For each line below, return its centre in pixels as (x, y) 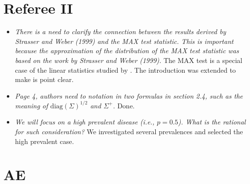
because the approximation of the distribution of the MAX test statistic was (127, 51)
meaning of (31, 105)
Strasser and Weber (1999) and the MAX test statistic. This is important (124, 41)
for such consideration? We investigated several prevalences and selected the (129, 131)
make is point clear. (44, 79)
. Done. (124, 105)
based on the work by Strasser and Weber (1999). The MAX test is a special (129, 60)
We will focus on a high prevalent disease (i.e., (85, 122)
